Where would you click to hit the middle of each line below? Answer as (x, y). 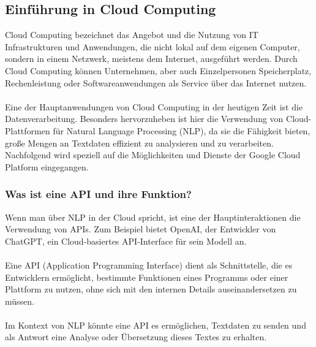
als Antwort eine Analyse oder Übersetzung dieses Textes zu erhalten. (136, 337)
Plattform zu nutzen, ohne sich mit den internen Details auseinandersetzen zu (151, 289)
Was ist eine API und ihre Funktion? (98, 194)
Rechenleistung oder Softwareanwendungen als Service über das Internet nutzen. (156, 82)
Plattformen (28, 130)
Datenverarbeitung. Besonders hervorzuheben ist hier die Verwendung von (144, 119)
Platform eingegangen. (47, 166)
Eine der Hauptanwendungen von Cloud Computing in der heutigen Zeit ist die (154, 106)
